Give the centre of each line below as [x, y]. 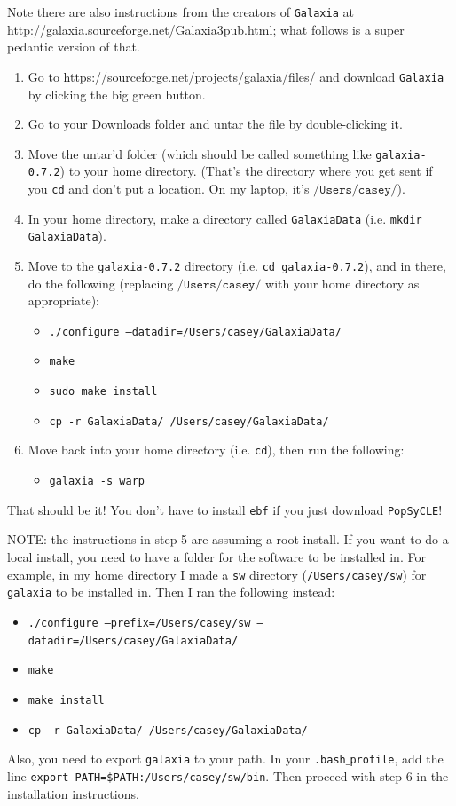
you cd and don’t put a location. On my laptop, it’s [169, 188]
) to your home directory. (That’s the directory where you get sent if [246, 171]
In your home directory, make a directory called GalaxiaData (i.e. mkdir [225, 218]
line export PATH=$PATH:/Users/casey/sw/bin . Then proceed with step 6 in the [228, 775]
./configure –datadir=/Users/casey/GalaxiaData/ [195, 332]
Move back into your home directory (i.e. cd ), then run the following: [216, 450]
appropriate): [64, 300]
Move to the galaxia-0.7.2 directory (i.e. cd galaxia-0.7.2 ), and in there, [237, 265]
